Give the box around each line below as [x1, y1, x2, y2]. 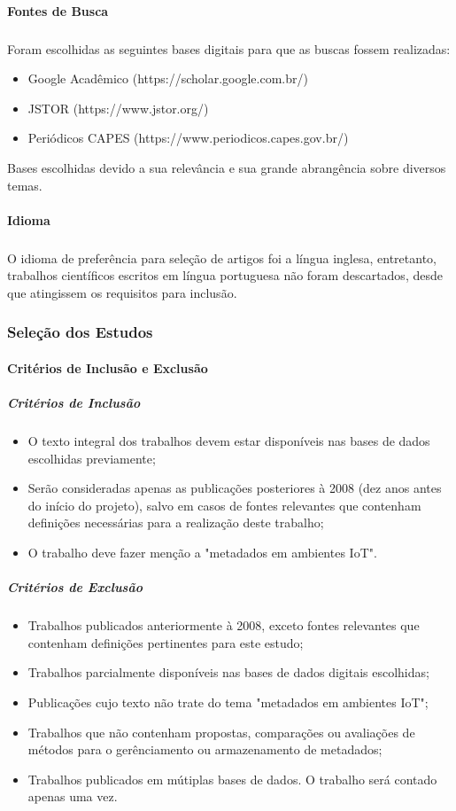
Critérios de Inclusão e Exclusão [7, 358, 208, 377]
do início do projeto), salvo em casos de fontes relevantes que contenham [27, 495, 421, 514]
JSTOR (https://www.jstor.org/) [27, 98, 209, 117]
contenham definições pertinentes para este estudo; [27, 633, 304, 651]
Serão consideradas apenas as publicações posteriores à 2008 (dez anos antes [27, 479, 442, 497]
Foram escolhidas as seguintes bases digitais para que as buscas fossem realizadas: [7, 39, 451, 58]
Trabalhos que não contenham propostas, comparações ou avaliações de [27, 722, 415, 741]
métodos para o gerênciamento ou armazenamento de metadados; [27, 740, 383, 759]
